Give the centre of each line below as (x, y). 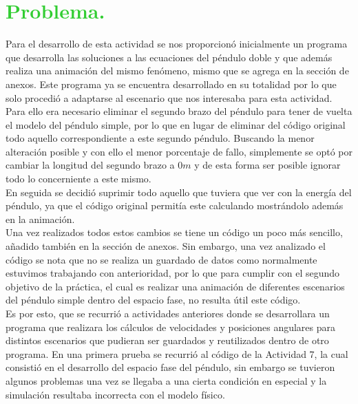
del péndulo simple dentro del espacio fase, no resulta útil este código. (153, 300)
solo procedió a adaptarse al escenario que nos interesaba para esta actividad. (169, 97)
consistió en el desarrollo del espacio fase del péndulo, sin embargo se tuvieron (170, 367)
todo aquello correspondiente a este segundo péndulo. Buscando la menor (160, 138)
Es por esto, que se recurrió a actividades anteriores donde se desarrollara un (168, 313)
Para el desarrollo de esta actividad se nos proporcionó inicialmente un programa (177, 44)
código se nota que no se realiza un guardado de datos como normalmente (161, 259)
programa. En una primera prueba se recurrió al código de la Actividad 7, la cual (177, 353)
